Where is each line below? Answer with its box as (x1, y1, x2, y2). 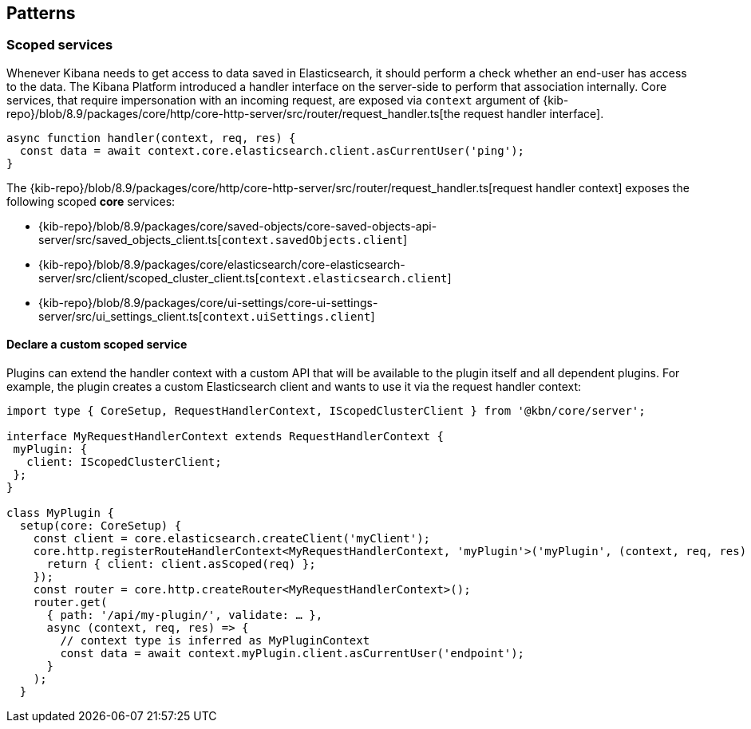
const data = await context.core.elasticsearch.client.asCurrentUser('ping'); (19, 144, 525, 157)
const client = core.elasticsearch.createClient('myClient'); (33, 532, 431, 546)
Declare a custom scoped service (6, 337, 188, 352)
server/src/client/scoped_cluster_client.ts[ (38, 270, 259, 285)
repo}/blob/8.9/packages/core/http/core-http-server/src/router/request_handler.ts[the (6, 106, 460, 120)
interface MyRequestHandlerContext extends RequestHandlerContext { (6, 430, 444, 443)
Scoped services (6, 37, 113, 53)
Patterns (6, 3, 76, 23)
